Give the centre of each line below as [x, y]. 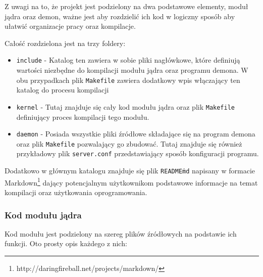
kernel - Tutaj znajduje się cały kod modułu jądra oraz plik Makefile [126, 106]
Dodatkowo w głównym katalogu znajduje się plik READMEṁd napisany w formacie [130, 171]
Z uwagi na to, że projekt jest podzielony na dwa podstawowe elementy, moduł [126, 6]
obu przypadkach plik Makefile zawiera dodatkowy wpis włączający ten [128, 80]
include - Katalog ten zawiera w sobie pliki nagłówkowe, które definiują [128, 60]
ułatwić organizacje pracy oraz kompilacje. [70, 26]
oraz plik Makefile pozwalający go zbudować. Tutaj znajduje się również [129, 143]
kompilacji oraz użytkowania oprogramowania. [76, 192]
